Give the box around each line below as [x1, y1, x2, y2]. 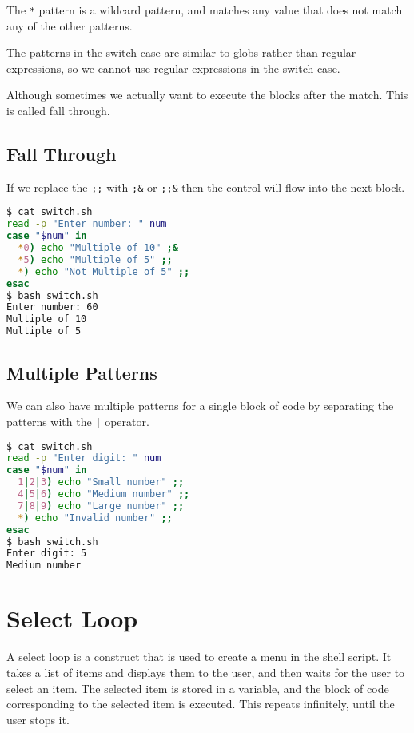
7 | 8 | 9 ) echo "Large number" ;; [18, 500, 185, 512]
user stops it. [6, 711, 70, 727]
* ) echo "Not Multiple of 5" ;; [18, 265, 190, 277]
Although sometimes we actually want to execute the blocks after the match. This [6, 86, 408, 103]
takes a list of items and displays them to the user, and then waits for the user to [6, 663, 405, 680]
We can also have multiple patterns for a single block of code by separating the [6, 397, 394, 414]
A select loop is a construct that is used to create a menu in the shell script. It [6, 648, 392, 665]
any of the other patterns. [6, 17, 133, 34]
